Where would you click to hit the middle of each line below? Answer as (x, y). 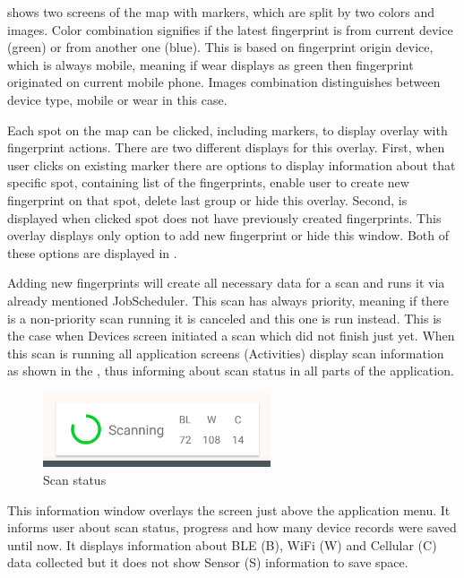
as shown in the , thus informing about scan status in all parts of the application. (231, 371)
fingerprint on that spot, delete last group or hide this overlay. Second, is (207, 199)
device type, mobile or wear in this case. (117, 99)
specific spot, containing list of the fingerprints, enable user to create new (208, 182)
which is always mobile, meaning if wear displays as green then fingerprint (211, 64)
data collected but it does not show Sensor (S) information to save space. (208, 562)
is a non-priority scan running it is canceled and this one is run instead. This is (224, 318)
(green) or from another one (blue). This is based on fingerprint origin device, (220, 47)
